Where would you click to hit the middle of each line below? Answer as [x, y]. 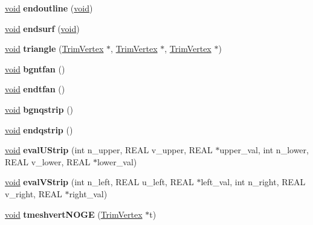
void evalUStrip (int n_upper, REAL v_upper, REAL [109, 150]
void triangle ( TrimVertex [54, 49]
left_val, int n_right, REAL [253, 182]
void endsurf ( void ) [42, 28]
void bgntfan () [35, 68]
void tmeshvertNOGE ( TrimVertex [74, 214]
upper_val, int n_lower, [264, 150]
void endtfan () [35, 89]
